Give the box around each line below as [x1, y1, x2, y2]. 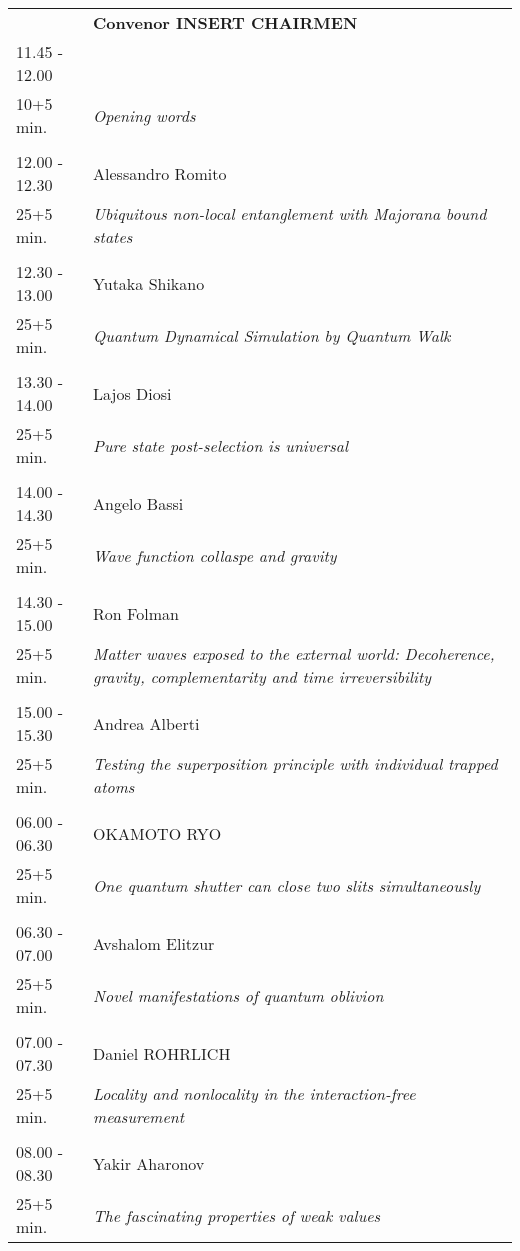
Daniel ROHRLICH [93, 1041, 231, 1065]
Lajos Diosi [93, 381, 172, 405]
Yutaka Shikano [93, 271, 205, 295]
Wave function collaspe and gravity [93, 543, 337, 567]
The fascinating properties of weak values [93, 1203, 381, 1227]
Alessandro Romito [93, 161, 227, 185]
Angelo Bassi [93, 491, 184, 515]
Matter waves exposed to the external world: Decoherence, [93, 642, 495, 665]
